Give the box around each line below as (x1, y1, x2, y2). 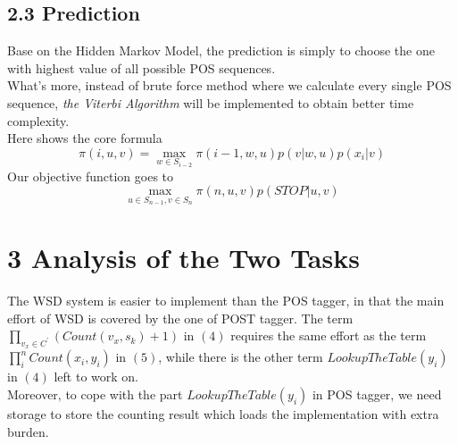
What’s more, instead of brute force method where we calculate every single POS (7, 76, 452, 95)
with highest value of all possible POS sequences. (7, 58, 276, 77)
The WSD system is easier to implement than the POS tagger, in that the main (7, 290, 445, 309)
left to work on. (54, 367, 139, 386)
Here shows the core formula (7, 129, 162, 147)
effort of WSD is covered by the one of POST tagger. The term (7, 308, 354, 327)
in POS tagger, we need (312, 384, 442, 403)
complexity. (7, 111, 70, 130)
